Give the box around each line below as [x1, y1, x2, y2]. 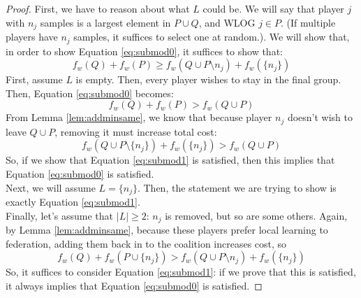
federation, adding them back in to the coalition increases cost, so [6, 236, 287, 250]
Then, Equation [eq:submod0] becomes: [6, 85, 174, 100]
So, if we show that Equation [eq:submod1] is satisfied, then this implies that [6, 152, 335, 167]
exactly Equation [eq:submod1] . [6, 194, 140, 208]
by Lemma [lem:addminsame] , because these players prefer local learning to [6, 222, 328, 237]
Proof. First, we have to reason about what [6, 1, 190, 15]
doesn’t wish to [287, 110, 353, 125]
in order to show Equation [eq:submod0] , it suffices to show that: [6, 43, 283, 58]
